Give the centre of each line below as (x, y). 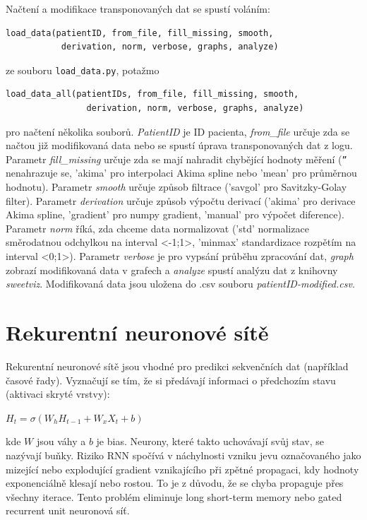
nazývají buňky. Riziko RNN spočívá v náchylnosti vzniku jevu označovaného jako (183, 455)
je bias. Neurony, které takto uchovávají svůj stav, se (210, 441)
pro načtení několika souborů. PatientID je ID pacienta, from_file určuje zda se (178, 131)
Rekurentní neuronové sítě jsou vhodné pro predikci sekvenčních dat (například (177, 366)
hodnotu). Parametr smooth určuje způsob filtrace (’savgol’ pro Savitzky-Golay (176, 187)
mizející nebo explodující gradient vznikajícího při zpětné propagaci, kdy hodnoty (182, 469)
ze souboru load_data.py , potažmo (83, 70)
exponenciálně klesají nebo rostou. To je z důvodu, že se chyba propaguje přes (175, 483)
